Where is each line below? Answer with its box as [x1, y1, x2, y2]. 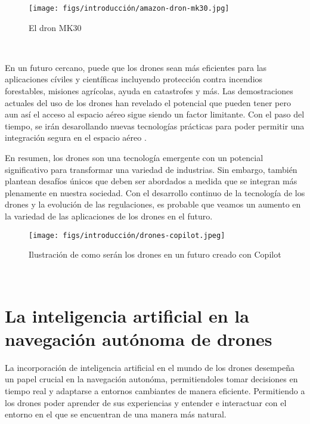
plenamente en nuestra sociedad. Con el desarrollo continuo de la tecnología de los [5, 186, 305, 199]
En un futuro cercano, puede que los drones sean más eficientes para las [5, 61, 267, 73]
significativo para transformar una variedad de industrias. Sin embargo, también [5, 163, 297, 175]
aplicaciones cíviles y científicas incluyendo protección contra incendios [5, 73, 263, 85]
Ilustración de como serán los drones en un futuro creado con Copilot [29, 248, 281, 261]
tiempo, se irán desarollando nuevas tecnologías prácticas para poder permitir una [5, 119, 305, 132]
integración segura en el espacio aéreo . [5, 131, 147, 144]
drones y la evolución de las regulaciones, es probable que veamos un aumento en [5, 198, 301, 211]
